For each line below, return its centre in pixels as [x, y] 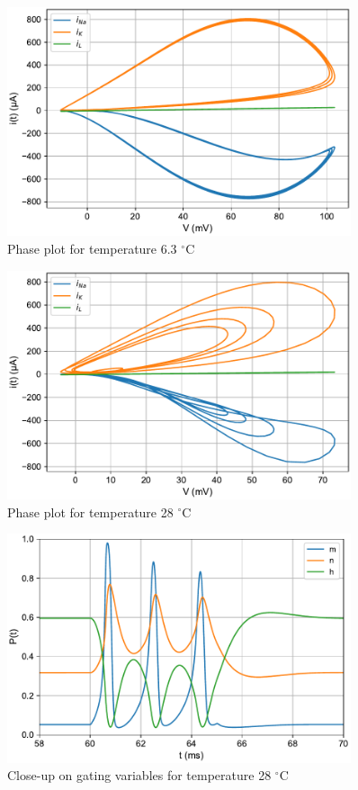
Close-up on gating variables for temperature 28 [139, 775]
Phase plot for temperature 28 [90, 512]
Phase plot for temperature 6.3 [92, 248]
